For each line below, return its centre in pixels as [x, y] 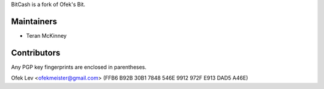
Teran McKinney [46, 35]
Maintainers [34, 21]
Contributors [36, 53]
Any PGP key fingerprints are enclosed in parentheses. [79, 67]
